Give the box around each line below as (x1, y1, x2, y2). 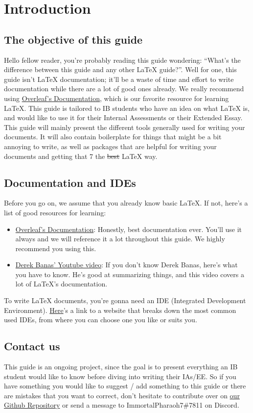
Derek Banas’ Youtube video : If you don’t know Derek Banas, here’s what (15, 259, 238, 270)
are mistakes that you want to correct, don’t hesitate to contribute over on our (4, 390, 240, 400)
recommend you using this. (15, 243, 96, 253)
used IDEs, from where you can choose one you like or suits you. (4, 314, 197, 325)
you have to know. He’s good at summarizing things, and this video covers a (15, 269, 244, 279)
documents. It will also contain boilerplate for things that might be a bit (4, 131, 222, 142)
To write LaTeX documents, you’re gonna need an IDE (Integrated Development (4, 295, 246, 306)
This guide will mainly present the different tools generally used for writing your (4, 122, 245, 132)
